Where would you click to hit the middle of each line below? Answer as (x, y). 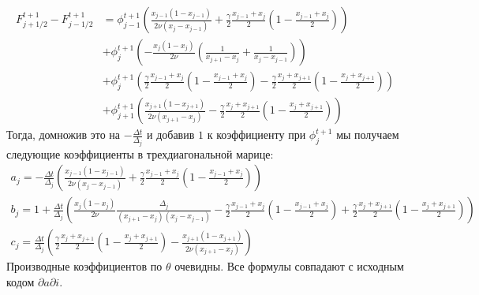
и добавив (171, 134)
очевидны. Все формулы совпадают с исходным (289, 266)
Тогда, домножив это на (64, 134)
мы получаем (368, 134)
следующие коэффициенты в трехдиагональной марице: (140, 153)
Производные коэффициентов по (84, 266)
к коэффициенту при (256, 134)
